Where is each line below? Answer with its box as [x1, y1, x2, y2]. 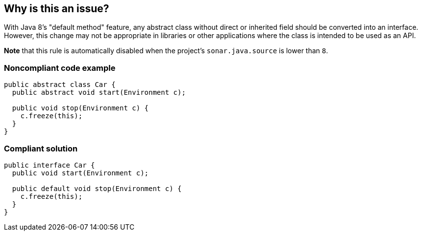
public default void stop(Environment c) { [12, 184, 182, 192]
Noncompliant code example [4, 63, 116, 73]
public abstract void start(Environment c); [12, 88, 186, 97]
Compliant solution [4, 143, 78, 153]
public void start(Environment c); [12, 169, 149, 177]
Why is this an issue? [4, 2, 109, 15]
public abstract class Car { [4, 81, 116, 89]
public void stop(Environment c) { [12, 104, 149, 112]
